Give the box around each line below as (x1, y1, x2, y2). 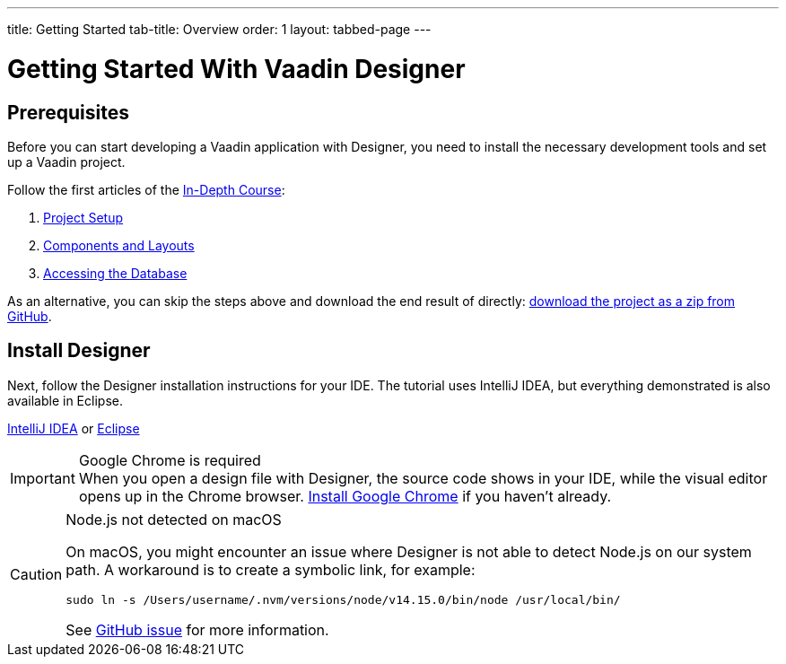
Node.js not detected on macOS (65, 510, 282, 529)
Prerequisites (7, 100, 129, 124)
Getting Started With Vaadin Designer (7, 53, 466, 84)
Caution (10, 565, 63, 584)
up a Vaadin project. (7, 153, 126, 170)
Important (10, 468, 75, 487)
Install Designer (7, 339, 151, 363)
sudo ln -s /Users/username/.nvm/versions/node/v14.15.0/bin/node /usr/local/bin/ (65, 592, 621, 607)
